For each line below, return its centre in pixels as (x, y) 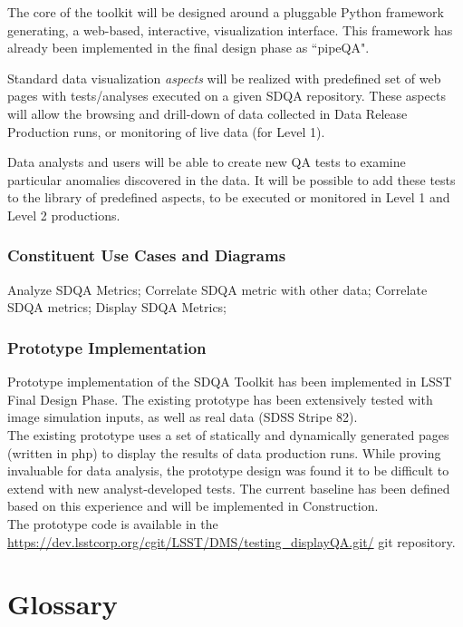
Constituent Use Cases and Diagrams (147, 255)
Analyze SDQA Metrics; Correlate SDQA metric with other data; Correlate (217, 289)
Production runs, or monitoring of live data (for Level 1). (166, 131)
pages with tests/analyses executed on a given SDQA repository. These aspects (227, 96)
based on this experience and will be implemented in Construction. (193, 506)
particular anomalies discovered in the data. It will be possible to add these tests (231, 179)
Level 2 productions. (64, 215)
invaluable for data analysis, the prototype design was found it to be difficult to (228, 470)
